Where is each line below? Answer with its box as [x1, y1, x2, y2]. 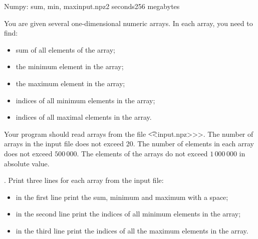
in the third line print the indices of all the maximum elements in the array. [16, 225, 248, 235]
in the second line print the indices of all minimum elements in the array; [16, 208, 241, 219]
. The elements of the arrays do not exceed [77, 148, 208, 158]
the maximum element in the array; [16, 78, 125, 88]
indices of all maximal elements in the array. [16, 112, 152, 122]
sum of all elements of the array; [16, 44, 115, 55]
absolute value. [4, 158, 50, 168]
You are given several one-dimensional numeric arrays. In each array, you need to [4, 18, 253, 28]
